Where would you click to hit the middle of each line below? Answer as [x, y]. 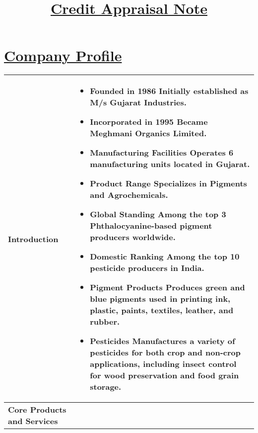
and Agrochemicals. [129, 195]
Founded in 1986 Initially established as [169, 91]
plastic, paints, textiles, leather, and [162, 310]
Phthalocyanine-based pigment [151, 226]
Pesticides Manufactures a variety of [162, 341]
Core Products [37, 410]
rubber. [105, 322]
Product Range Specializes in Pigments [168, 183]
